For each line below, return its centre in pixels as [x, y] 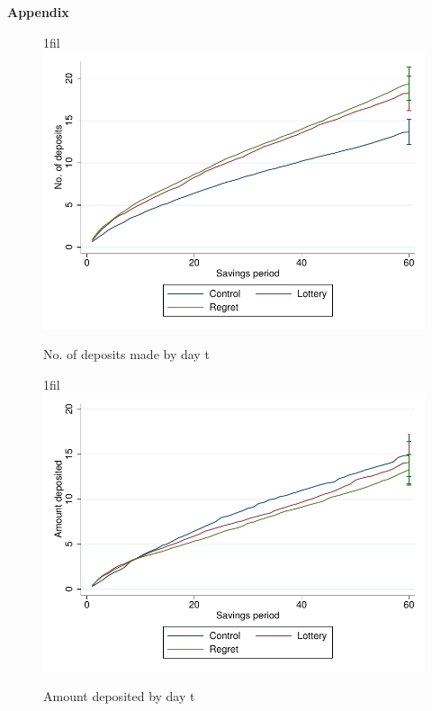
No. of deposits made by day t [126, 354]
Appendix [38, 12]
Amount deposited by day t [119, 696]
